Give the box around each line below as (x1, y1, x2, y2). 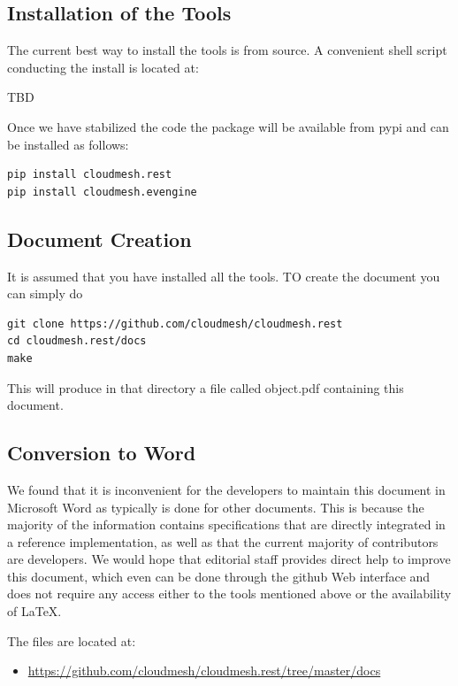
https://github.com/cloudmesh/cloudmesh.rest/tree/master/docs (27, 661, 381, 680)
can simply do (7, 284, 83, 303)
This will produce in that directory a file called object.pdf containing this (7, 378, 404, 397)
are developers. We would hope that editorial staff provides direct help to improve (7, 550, 451, 568)
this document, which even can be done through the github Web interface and (7, 567, 431, 585)
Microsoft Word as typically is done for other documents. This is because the (7, 497, 424, 516)
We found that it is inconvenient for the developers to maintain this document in (7, 480, 446, 498)
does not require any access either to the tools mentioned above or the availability (7, 584, 452, 603)
